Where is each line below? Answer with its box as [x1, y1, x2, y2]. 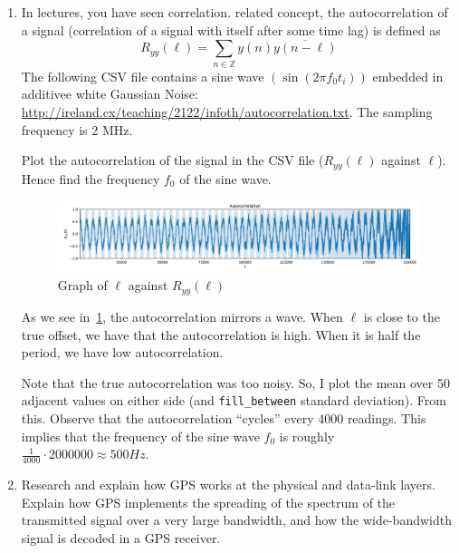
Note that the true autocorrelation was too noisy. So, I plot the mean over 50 [21, 373, 450, 392]
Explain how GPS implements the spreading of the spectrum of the [21, 492, 396, 511]
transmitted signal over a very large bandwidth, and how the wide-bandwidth [21, 510, 452, 529]
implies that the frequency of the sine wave [21, 426, 260, 445]
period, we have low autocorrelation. [21, 343, 224, 362]
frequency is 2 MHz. [21, 120, 133, 139]
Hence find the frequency [21, 169, 160, 188]
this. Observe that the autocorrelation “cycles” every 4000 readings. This [21, 408, 426, 427]
